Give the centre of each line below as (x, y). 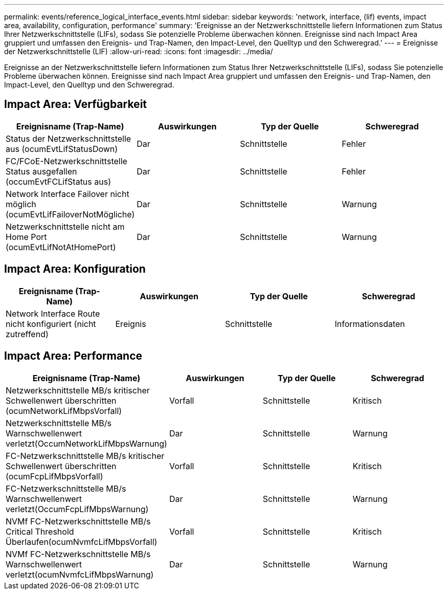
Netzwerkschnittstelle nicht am (65, 226)
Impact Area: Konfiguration (75, 269)
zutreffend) (27, 334)
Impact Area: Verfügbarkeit (76, 104)
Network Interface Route (53, 313)
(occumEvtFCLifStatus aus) (58, 181)
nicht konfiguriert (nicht (51, 324)
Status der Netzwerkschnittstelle (69, 138)
